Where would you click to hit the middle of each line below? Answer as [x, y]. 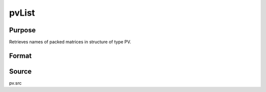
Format [20, 56]
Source [20, 71]
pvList [22, 13]
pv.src [16, 83]
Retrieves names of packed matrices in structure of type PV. [70, 42]
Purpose [22, 30]
